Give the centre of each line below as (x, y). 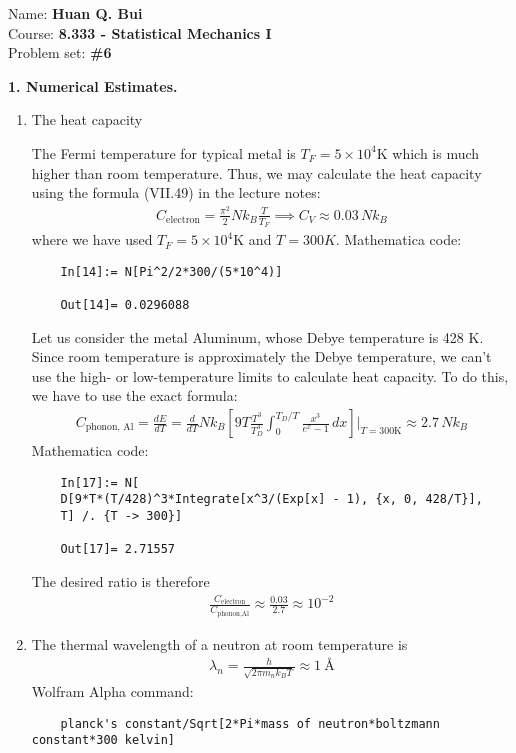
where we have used (92, 239)
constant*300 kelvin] (103, 740)
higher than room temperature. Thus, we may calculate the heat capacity (256, 172)
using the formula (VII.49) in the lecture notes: (176, 192)
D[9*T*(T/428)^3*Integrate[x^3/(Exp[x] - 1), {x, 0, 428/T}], (271, 499)
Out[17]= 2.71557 (117, 549)
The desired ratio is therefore (120, 580)
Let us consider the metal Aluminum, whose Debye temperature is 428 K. (257, 336)
